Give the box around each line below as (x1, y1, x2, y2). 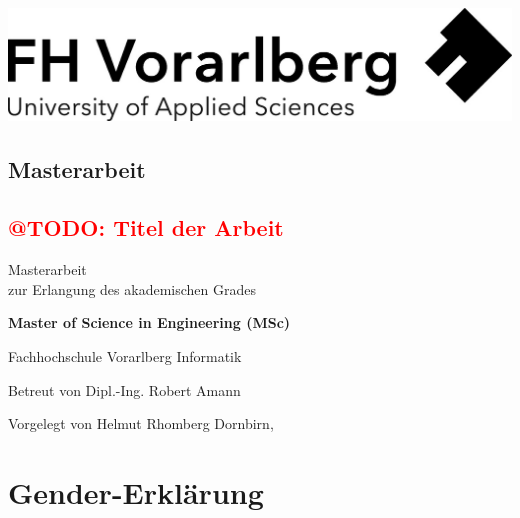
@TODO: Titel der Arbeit (8, 212, 284, 243)
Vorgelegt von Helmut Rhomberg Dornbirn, (8, 413, 274, 434)
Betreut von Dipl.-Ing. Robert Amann (8, 379, 241, 400)
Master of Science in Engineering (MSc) (8, 312, 291, 333)
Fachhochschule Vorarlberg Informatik (8, 346, 242, 367)
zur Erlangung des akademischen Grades (8, 278, 256, 299)
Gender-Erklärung (8, 472, 264, 513)
